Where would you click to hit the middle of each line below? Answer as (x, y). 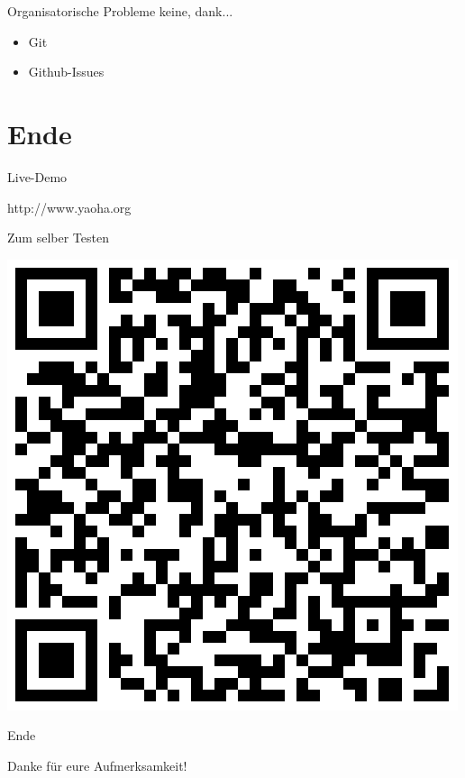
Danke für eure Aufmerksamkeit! (97, 765)
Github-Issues (66, 72)
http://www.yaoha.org (69, 207)
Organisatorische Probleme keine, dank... (120, 11)
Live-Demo (37, 176)
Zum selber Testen (58, 238)
